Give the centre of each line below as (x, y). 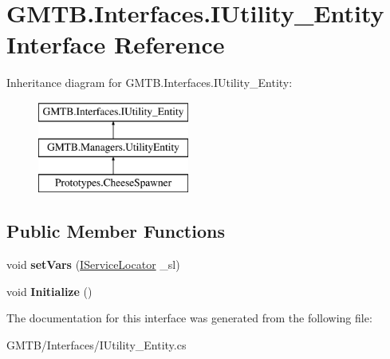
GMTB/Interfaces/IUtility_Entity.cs (97, 344)
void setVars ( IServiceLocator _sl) (93, 264)
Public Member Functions (116, 231)
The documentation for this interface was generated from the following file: (189, 318)
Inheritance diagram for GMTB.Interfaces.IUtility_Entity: (150, 83)
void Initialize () (49, 291)
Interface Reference (116, 44)
